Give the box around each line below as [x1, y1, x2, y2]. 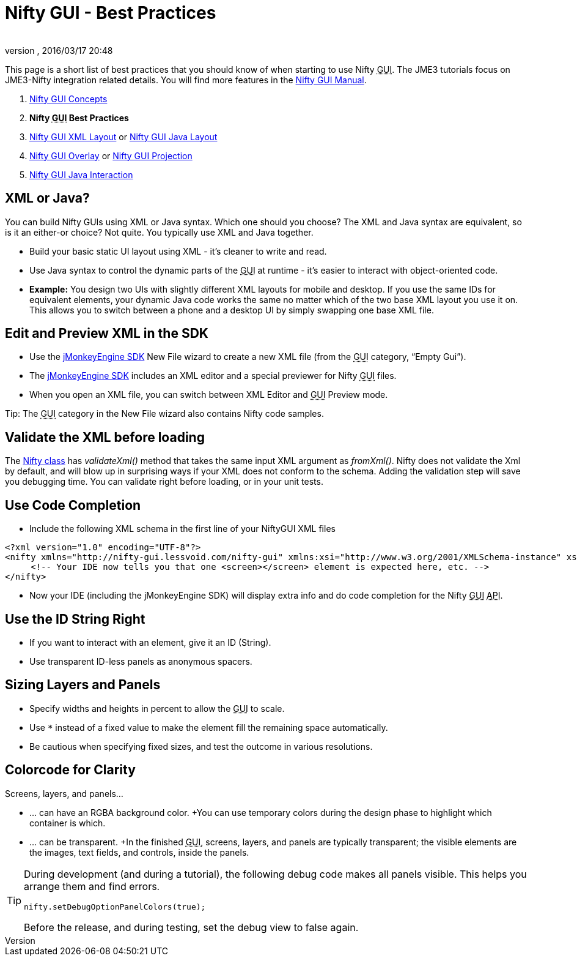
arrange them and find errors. [24, 880, 160, 892]
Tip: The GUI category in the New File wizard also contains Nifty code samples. [5, 408, 324, 419]
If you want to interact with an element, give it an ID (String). [29, 637, 271, 648]
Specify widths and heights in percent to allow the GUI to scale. [29, 703, 285, 714]
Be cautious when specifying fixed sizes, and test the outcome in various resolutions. [29, 741, 373, 752]
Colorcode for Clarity [5, 762, 136, 778]
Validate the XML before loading [5, 429, 205, 445]
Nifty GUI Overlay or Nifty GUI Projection [29, 150, 193, 161]
